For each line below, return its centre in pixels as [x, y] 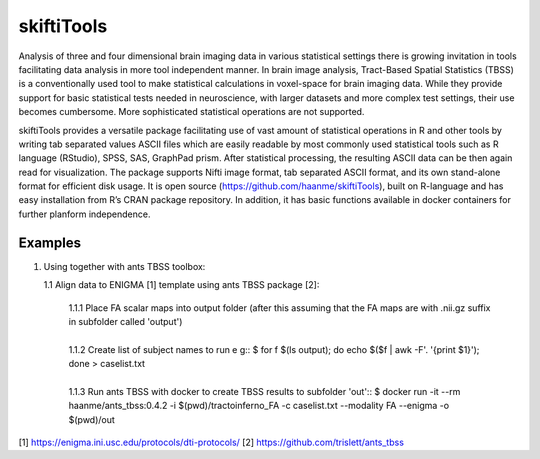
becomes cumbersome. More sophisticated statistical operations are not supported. [191, 112]
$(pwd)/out [91, 419]
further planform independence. [84, 214]
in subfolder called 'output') [125, 321]
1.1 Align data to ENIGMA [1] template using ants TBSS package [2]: [181, 285]
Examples [50, 242]
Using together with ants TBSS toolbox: [124, 266]
